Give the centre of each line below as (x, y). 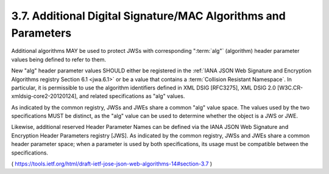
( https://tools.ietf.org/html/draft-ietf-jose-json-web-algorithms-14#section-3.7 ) (112, 164)
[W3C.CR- (290, 88)
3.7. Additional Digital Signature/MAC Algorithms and (148, 16)
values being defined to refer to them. (59, 59)
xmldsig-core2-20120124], (45, 96)
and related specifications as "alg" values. (132, 96)
